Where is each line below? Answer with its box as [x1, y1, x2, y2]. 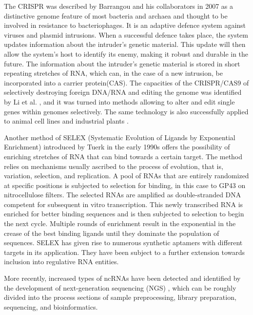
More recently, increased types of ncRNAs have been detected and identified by [4, 273, 241, 283]
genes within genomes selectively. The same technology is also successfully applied [4, 106, 249, 116]
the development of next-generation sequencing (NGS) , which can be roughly [4, 282, 236, 293]
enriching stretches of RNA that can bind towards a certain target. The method [4, 151, 243, 161]
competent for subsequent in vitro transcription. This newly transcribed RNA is [4, 199, 243, 209]
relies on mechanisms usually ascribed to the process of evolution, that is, [4, 161, 223, 171]
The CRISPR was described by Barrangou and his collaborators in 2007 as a [4, 1, 233, 11]
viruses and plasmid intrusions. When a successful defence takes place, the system [4, 29, 248, 40]
